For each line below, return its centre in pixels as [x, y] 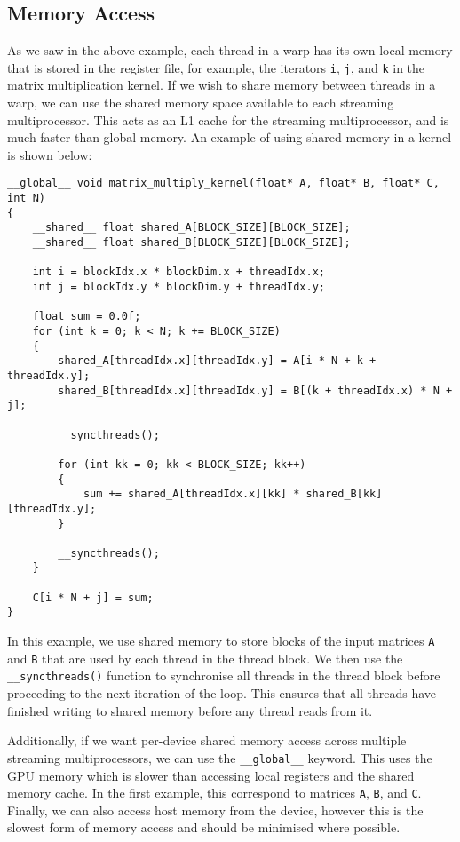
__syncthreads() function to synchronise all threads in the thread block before [224, 675]
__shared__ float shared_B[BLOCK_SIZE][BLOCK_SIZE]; [191, 243]
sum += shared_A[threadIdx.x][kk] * [191, 494]
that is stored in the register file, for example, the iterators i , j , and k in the [216, 67]
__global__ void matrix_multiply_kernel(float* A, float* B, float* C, [223, 183]
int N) [26, 199]
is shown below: [50, 154]
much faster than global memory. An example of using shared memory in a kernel [230, 137]
